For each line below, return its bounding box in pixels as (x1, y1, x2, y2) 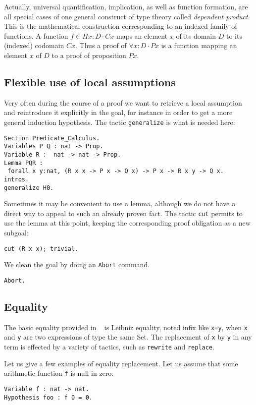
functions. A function (4, 30, 68, 41)
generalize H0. (4, 184, 54, 191)
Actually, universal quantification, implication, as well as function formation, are (4, 1, 248, 11)
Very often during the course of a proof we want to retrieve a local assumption (4, 97, 242, 108)
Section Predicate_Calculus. (4, 134, 100, 142)
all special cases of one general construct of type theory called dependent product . (4, 11, 250, 21)
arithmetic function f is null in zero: (4, 368, 114, 378)
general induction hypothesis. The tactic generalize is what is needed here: (4, 116, 235, 127)
